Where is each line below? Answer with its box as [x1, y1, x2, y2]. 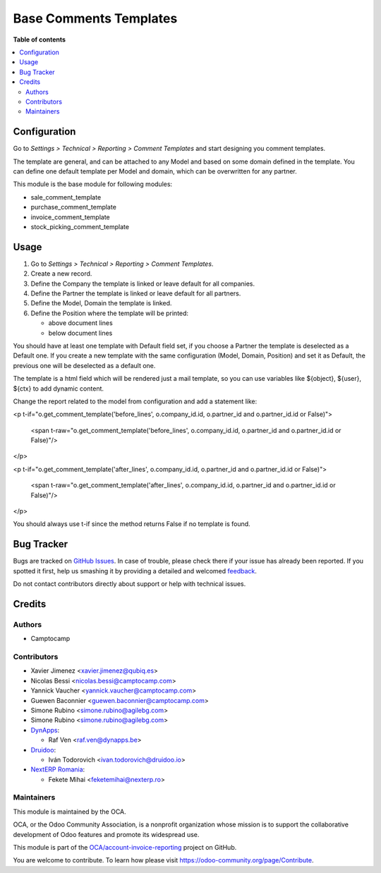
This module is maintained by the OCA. [13, 807, 126, 816]
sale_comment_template [30, 193, 102, 201]
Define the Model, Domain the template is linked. [30, 299, 172, 307]
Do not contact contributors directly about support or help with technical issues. [13, 580, 246, 588]
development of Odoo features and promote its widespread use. [13, 830, 200, 838]
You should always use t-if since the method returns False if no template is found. [13, 520, 250, 528]
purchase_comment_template [30, 203, 116, 212]
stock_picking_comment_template [30, 222, 130, 231]
